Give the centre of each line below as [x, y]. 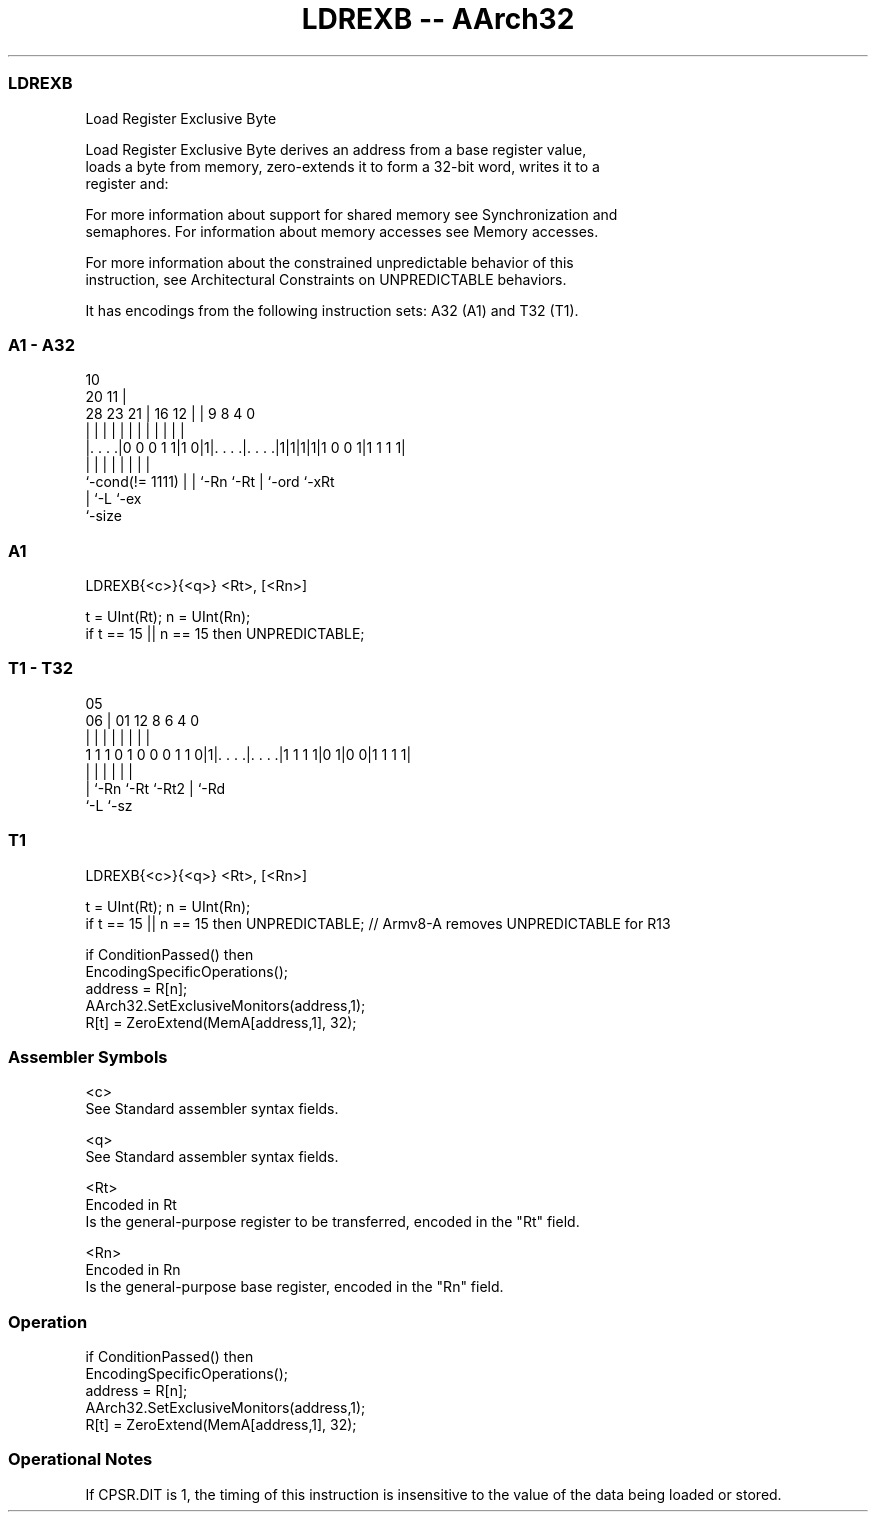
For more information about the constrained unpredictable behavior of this [329, 262]
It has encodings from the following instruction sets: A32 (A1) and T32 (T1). [332, 310]
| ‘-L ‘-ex [113, 499]
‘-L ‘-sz [109, 805]
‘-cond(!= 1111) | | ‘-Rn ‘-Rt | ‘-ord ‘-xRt [210, 482]
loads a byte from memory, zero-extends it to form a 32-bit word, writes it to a [342, 166]
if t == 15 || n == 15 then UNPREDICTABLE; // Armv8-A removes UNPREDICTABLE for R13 [378, 923]
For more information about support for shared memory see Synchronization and [351, 214]
